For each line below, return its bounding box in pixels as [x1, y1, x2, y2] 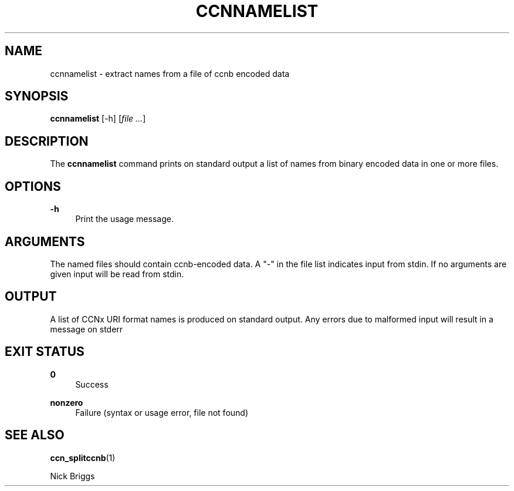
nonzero [50, 397, 83, 408]
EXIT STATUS [5, 344, 84, 359]
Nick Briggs [50, 470, 95, 481]
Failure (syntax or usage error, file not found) [75, 407, 249, 418]
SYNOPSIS [5, 89, 69, 104]
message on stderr [50, 324, 123, 334]
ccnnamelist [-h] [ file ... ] [50, 113, 146, 124]
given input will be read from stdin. [50, 268, 184, 279]
